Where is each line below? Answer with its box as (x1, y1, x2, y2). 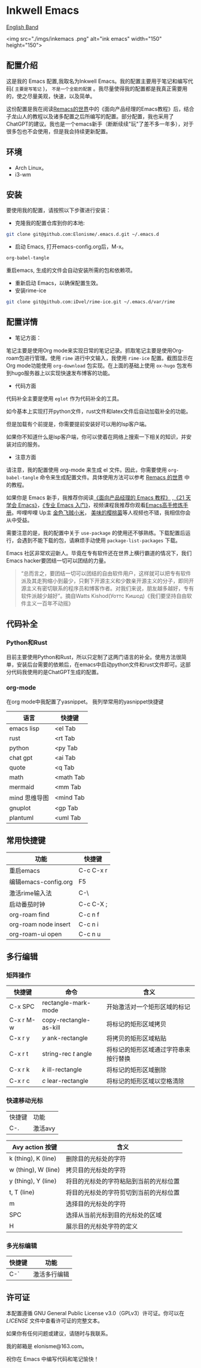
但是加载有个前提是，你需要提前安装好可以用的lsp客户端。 (6, 420, 150, 427)
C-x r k (9, 1065, 30, 1074)
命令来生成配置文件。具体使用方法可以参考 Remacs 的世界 (39, 474, 184, 481)
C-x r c (9, 1077, 30, 1085)
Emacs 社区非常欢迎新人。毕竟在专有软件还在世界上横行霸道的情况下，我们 (6, 549, 192, 556)
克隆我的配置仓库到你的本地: (14, 220, 85, 227)
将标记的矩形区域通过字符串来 (106, 1046, 191, 1054)
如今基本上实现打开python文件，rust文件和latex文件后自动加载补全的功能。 (6, 408, 191, 415)
